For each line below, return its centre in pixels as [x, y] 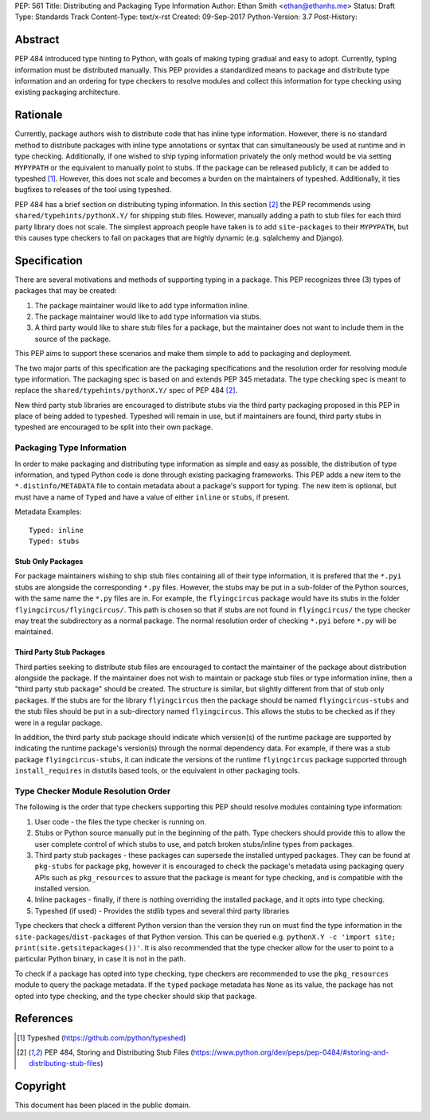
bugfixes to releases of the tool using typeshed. [93, 190]
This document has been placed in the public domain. [103, 1105]
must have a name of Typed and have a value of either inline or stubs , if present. [152, 497]
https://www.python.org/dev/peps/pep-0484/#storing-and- [291, 1052]
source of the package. [73, 339]
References [44, 1018]
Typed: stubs [54, 541]
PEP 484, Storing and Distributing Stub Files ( [119, 1052]
